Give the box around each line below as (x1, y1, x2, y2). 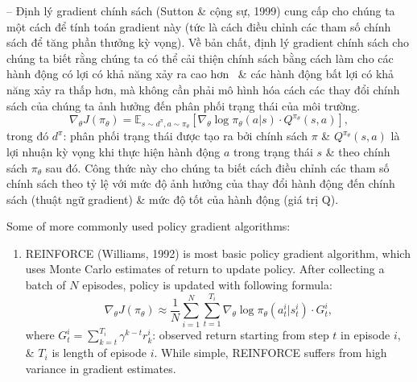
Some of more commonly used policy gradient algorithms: (6, 218, 291, 235)
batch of (25, 276, 66, 293)
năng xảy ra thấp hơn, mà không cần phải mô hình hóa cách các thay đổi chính (6, 81, 400, 98)
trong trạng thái (233, 143, 313, 160)
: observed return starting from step (152, 326, 329, 343)
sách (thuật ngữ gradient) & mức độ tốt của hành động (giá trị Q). (6, 190, 339, 207)
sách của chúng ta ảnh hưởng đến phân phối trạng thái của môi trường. (6, 97, 361, 114)
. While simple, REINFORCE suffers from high (154, 344, 387, 361)
